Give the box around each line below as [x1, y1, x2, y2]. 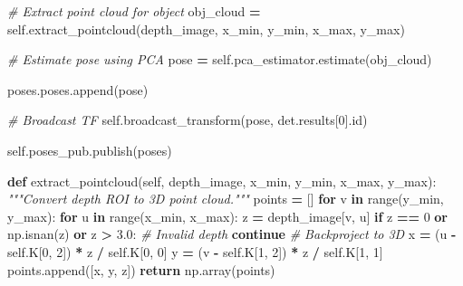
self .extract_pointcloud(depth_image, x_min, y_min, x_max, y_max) [7, 19, 405, 38]
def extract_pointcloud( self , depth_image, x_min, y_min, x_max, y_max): [7, 171, 437, 190]
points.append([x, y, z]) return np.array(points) [7, 260, 275, 279]
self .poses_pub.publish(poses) [7, 140, 172, 159]
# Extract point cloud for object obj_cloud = [7, 2, 261, 20]
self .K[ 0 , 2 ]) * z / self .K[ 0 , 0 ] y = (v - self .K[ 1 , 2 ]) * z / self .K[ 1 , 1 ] [7, 242, 383, 261]
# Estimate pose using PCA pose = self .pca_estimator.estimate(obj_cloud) [7, 50, 432, 69]
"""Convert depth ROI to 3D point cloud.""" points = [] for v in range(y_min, [7, 189, 444, 208]
